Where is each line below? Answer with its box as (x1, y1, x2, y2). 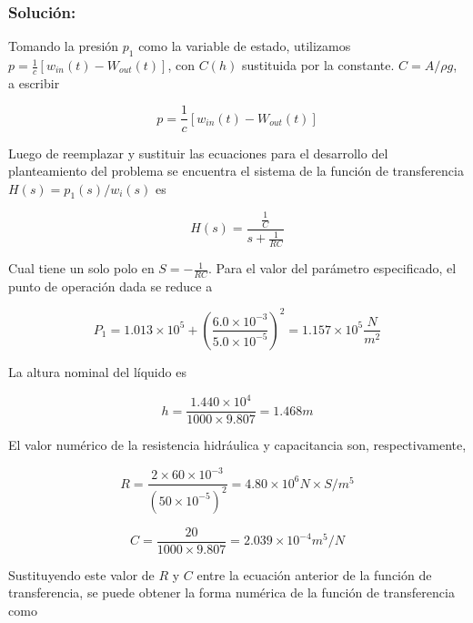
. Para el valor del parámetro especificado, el (207, 259, 457, 278)
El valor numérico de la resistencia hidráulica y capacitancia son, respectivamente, (8, 435, 467, 454)
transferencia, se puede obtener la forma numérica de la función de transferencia (8, 583, 455, 602)
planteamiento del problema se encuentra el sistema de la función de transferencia (8, 161, 464, 180)
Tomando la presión (8, 36, 119, 56)
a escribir (8, 73, 60, 92)
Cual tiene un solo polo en (8, 259, 155, 278)
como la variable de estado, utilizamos (138, 36, 351, 56)
